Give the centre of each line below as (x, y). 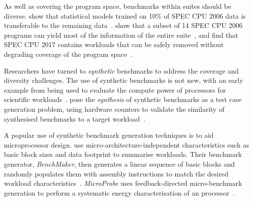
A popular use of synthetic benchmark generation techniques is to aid (109, 135)
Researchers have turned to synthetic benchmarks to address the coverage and (122, 70)
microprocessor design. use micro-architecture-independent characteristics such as (126, 144)
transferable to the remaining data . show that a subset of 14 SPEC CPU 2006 (123, 25)
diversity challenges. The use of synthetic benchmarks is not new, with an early (124, 80)
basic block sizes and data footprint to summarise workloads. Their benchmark (123, 154)
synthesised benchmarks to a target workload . (75, 118)
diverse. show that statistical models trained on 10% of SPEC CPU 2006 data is (125, 15)
